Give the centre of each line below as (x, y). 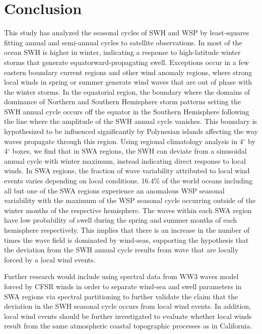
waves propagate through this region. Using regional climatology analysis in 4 (124, 141)
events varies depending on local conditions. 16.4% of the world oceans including (128, 181)
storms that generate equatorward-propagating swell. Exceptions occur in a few (127, 62)
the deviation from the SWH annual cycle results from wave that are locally (121, 250)
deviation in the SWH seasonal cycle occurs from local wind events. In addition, (127, 306)
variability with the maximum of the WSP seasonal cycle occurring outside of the (130, 200)
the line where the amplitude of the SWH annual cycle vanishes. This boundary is (131, 121)
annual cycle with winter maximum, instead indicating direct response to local (125, 160)
